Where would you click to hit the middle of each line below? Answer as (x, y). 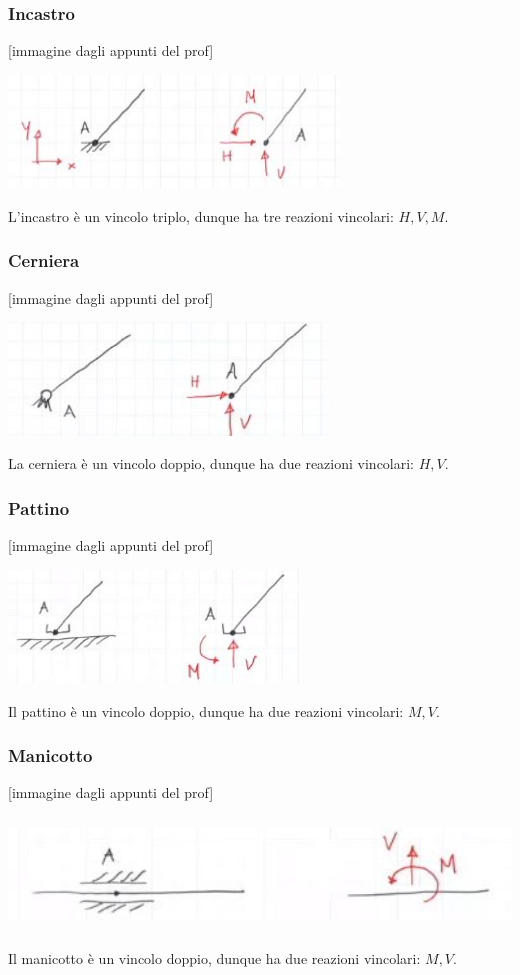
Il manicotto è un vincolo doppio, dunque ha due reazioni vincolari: (214, 957)
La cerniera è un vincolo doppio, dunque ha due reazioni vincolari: (211, 463)
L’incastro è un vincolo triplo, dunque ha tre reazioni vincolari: (201, 215)
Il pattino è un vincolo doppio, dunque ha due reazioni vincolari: (206, 710)
